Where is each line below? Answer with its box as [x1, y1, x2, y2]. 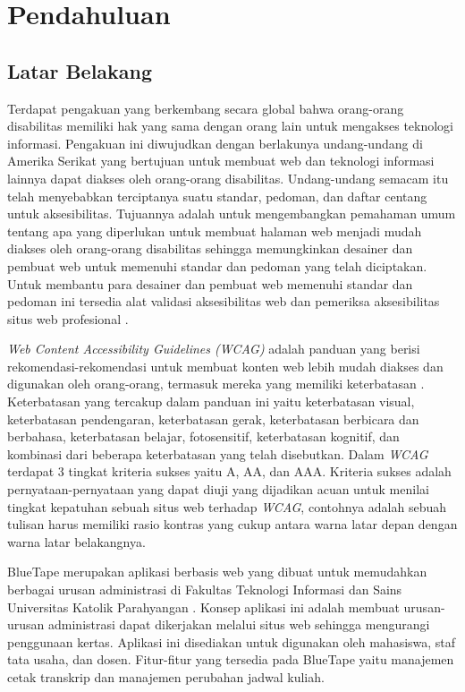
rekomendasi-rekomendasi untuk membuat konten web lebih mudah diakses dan [7, 356, 444, 375]
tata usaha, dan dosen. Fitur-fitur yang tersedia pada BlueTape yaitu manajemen [7, 650, 454, 669]
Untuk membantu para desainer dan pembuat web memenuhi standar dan [7, 274, 413, 293]
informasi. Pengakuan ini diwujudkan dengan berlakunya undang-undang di [7, 133, 423, 152]
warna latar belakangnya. [7, 532, 146, 551]
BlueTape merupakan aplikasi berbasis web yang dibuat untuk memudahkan [7, 562, 427, 581]
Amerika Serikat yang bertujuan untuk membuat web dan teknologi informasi [7, 151, 435, 170]
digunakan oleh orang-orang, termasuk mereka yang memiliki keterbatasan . [7, 374, 425, 393]
